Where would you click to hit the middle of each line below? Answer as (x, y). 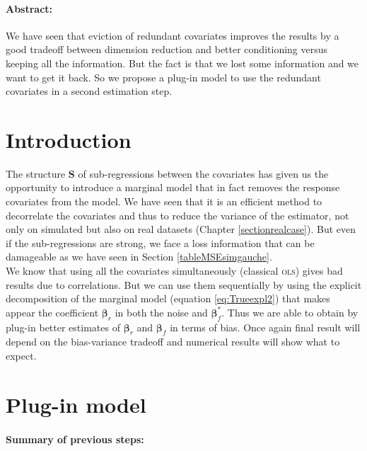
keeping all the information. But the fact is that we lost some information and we (182, 63)
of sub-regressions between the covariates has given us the (203, 173)
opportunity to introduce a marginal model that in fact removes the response (173, 187)
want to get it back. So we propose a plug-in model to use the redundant (163, 77)
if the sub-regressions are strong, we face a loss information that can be (160, 242)
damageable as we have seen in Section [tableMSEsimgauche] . (139, 257)
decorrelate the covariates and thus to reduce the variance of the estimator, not (177, 215)
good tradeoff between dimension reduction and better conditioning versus (167, 49)
